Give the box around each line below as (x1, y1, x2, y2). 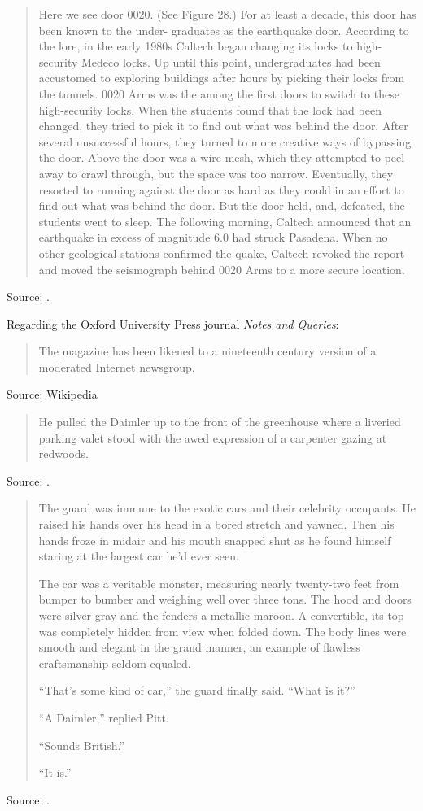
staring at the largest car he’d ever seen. (38, 547, 239, 565)
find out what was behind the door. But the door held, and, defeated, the (38, 197, 405, 214)
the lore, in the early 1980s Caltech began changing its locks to (38, 37, 353, 55)
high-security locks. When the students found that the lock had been (38, 101, 382, 118)
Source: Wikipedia (7, 386, 98, 403)
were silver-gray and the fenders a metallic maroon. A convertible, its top (38, 607, 404, 623)
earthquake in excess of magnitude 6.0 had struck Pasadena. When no (38, 229, 388, 246)
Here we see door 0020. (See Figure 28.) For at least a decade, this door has (38, 6, 416, 22)
